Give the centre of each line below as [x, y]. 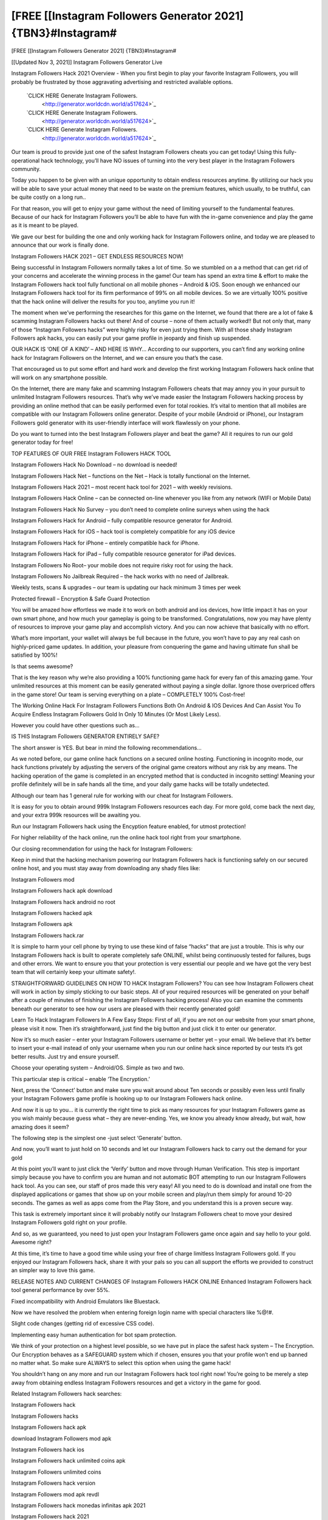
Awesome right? [31, 1242]
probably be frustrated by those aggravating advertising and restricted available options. [122, 81]
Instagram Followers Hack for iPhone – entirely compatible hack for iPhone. [105, 543]
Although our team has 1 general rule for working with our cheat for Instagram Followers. [122, 795]
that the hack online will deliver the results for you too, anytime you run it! [103, 302]
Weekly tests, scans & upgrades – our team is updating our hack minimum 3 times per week [126, 587]
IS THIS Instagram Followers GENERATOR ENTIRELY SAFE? [85, 736]
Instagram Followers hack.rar [48, 935]
